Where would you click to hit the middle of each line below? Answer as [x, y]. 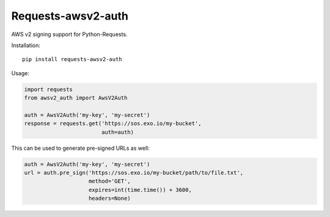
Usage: [20, 73]
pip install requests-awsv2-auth [72, 59]
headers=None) [110, 198]
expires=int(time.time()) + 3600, [140, 190]
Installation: [26, 45]
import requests [49, 89]
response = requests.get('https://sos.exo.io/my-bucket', [113, 123]
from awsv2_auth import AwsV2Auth [76, 98]
